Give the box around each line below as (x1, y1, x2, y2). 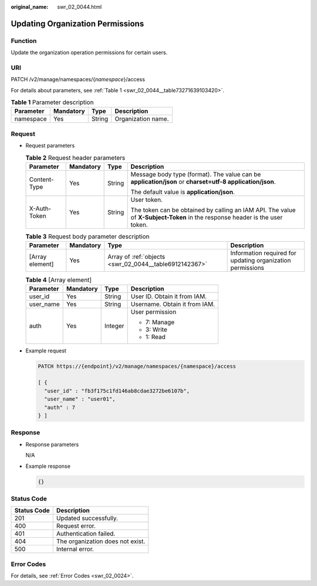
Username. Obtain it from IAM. (130, 300, 215, 308)
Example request (25, 347, 67, 354)
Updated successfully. (56, 514, 119, 522)
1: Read (145, 332, 166, 341)
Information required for (230, 249, 296, 257)
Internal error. (56, 545, 94, 553)
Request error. (56, 522, 96, 530)
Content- (29, 175, 54, 184)
